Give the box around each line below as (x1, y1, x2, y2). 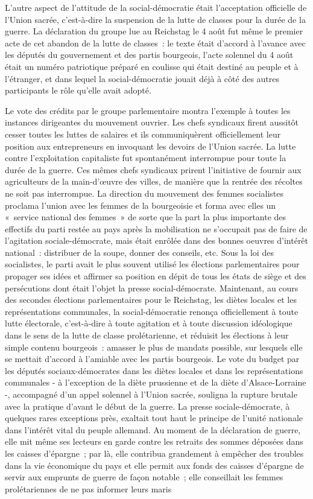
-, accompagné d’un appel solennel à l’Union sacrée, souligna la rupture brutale (5, 388, 297, 400)
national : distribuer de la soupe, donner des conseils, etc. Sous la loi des (5, 246, 274, 258)
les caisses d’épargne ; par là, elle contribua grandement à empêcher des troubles (5, 447, 304, 459)
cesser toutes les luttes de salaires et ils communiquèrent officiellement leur (5, 127, 281, 140)
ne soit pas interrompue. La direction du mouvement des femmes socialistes (5, 186, 284, 199)
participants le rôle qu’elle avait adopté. (5, 84, 151, 97)
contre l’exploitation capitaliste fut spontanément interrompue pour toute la (5, 151, 286, 164)
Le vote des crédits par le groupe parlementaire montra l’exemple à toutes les (5, 104, 291, 116)
